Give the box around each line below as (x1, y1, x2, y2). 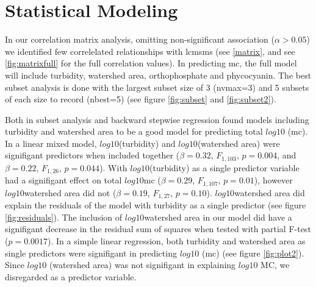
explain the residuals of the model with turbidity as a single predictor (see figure (5, 199, 306, 211)
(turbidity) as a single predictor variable (149, 161, 300, 174)
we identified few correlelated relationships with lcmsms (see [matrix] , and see (5, 44, 295, 57)
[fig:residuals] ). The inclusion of (5, 210, 123, 223)
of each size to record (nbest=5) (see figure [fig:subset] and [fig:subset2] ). (5, 93, 276, 105)
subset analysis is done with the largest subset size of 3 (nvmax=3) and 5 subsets (5, 80, 309, 93)
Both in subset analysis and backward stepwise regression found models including (5, 113, 309, 126)
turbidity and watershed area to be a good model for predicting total (5, 125, 263, 138)
